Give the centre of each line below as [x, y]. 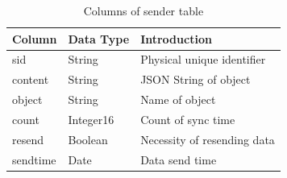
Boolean [88, 139]
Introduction [176, 38]
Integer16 [91, 119]
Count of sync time [188, 119]
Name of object [178, 99]
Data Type [99, 38]
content [31, 79]
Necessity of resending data [208, 139]
